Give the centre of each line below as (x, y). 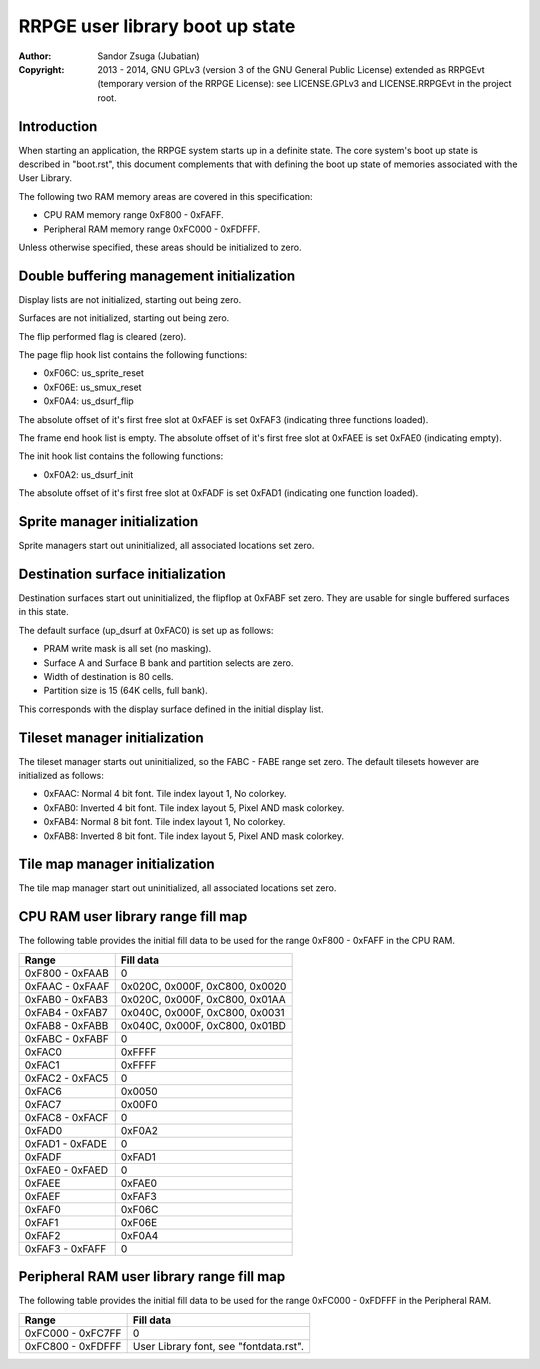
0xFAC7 (43, 1104)
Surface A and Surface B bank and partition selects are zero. (168, 662)
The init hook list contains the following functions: (121, 456)
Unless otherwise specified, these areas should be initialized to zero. (160, 247)
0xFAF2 (42, 1235)
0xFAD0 (43, 1130)
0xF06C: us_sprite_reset (94, 373)
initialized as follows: (61, 776)
